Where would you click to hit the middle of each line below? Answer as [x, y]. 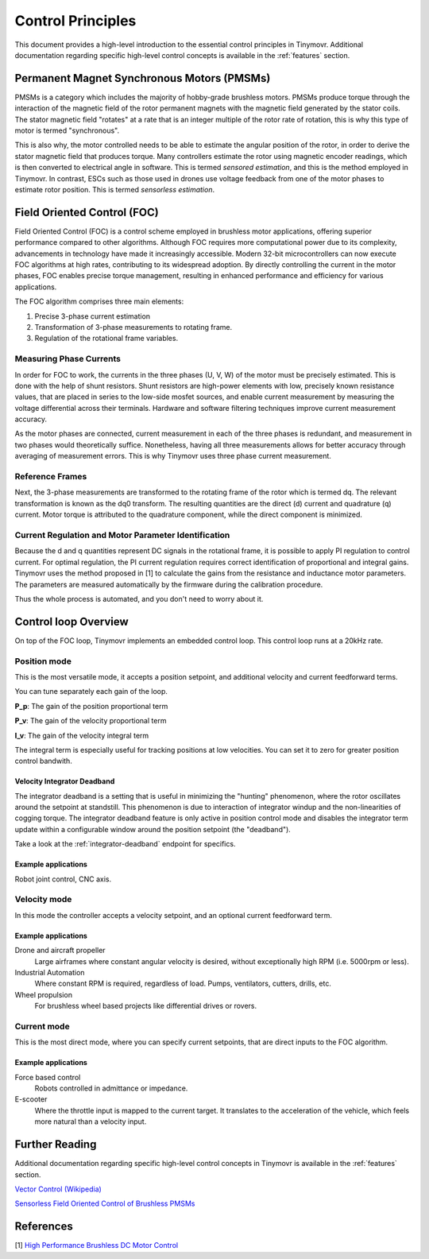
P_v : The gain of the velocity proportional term [91, 721]
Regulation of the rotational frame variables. [106, 339]
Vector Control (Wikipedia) [58, 1189]
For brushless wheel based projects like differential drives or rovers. [146, 1006]
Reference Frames [51, 477]
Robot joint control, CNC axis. [63, 879]
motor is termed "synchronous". [67, 130]
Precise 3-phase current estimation [93, 316]
